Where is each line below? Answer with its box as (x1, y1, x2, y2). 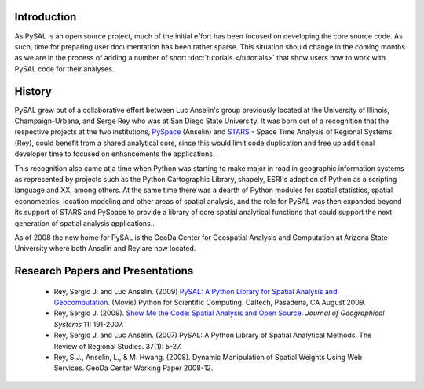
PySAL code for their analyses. (14, 64, 115, 74)
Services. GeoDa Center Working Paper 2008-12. (53, 363, 214, 373)
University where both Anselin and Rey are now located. (14, 244, 196, 253)
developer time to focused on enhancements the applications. (14, 149, 215, 158)
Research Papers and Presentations (14, 264, 194, 278)
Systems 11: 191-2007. (53, 319, 124, 329)
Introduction (14, 10, 77, 24)
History (14, 85, 53, 98)
